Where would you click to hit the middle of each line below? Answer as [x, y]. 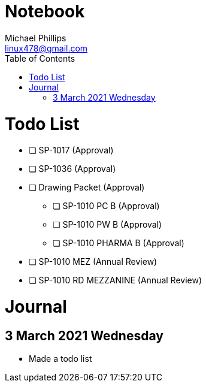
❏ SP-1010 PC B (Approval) [106, 206]
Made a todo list [60, 359]
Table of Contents [40, 58]
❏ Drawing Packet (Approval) [87, 188]
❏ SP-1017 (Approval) [71, 150]
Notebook [45, 11]
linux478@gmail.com [46, 48]
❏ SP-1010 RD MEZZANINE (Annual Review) [115, 280]
